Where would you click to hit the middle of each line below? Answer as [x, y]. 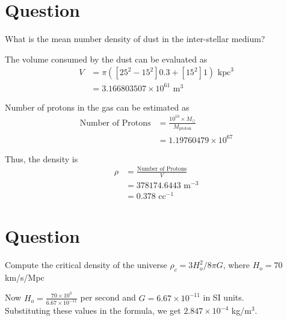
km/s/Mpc [25, 277]
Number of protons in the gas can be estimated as [97, 107]
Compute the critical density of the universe [86, 265]
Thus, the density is [42, 158]
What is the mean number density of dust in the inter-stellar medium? [135, 39]
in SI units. [224, 297]
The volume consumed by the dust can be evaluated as [106, 59]
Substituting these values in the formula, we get [93, 310]
